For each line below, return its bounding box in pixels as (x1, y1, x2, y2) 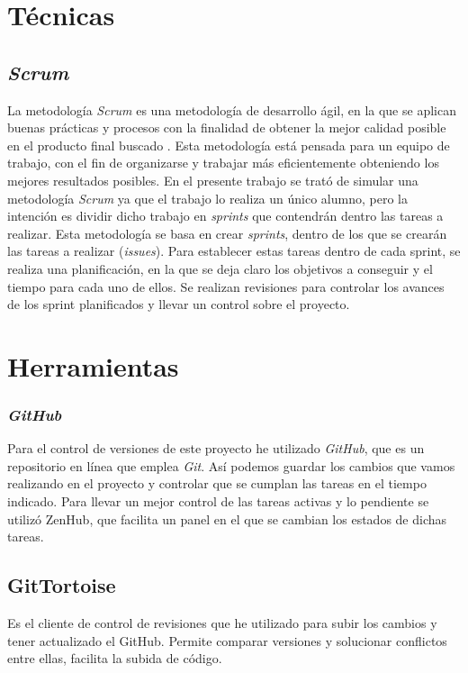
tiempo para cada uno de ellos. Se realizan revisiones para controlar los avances (7, 277, 445, 296)
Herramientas (7, 347, 179, 384)
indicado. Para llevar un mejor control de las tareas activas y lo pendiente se (7, 492, 429, 511)
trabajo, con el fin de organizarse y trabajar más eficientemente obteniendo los (7, 153, 439, 172)
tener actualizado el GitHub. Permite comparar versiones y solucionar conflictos (7, 631, 447, 650)
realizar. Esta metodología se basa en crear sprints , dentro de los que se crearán (7, 223, 447, 242)
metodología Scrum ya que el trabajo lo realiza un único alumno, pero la (7, 188, 408, 207)
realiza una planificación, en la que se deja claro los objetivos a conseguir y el (7, 259, 433, 277)
